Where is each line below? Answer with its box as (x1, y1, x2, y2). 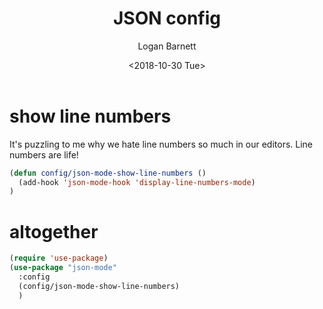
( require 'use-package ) (9, 253, 109, 264)
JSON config (113, 7, 221, 30)
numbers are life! (9, 148, 79, 161)
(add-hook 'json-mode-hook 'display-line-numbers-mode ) (18, 177, 256, 187)
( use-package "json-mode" (9, 263, 117, 273)
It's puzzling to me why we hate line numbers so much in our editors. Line (9, 138, 314, 150)
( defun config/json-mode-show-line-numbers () (9, 168, 207, 178)
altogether (9, 220, 99, 243)
